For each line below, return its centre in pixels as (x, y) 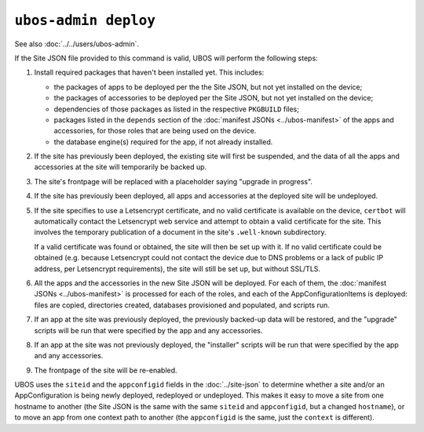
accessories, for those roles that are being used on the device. (155, 131)
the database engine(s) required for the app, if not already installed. (163, 142)
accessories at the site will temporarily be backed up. (121, 167)
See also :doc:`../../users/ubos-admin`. (77, 44)
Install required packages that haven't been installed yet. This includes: (149, 73)
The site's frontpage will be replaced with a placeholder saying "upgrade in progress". (174, 181)
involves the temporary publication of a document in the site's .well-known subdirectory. (180, 232)
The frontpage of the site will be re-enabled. (106, 370)
